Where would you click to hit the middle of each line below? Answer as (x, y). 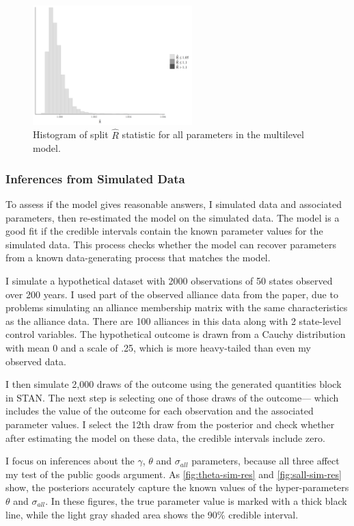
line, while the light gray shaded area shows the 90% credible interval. (152, 514)
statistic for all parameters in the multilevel (213, 134)
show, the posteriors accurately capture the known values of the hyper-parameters (177, 487)
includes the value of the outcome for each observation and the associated (160, 411)
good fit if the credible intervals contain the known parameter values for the (164, 231)
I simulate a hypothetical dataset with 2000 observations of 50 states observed (169, 281)
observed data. (36, 361)
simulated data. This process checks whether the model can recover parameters (171, 244)
